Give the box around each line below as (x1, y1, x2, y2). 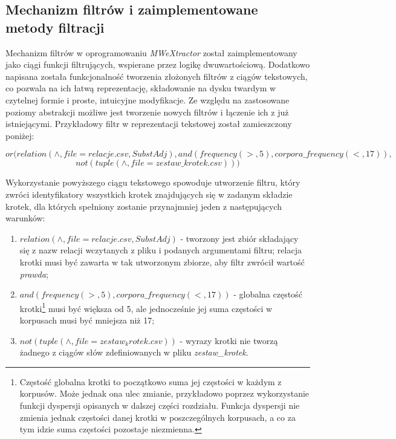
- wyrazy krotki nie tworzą (180, 334, 278, 346)
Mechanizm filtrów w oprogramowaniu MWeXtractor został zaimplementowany (5, 46, 297, 59)
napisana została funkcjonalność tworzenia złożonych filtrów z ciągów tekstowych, (5, 70, 308, 82)
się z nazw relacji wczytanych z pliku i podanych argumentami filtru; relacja (19, 244, 302, 256)
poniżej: (5, 129, 34, 141)
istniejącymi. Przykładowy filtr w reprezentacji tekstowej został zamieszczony (5, 117, 292, 130)
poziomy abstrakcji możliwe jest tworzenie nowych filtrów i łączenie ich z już (5, 105, 289, 118)
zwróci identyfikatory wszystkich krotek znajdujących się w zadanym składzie (5, 187, 293, 200)
